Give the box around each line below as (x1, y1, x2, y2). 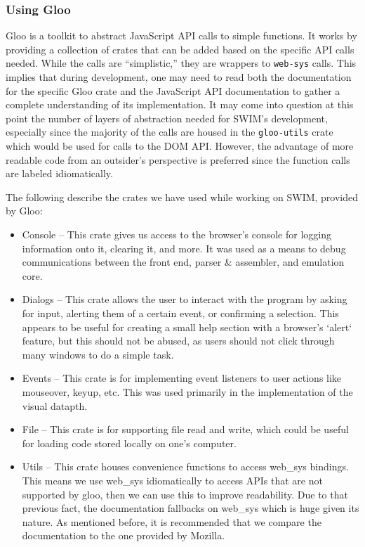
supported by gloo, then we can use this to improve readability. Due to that (22, 487, 348, 501)
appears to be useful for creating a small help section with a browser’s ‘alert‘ (22, 319, 352, 334)
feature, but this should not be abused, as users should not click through (22, 333, 335, 348)
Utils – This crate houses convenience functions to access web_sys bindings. (22, 459, 349, 474)
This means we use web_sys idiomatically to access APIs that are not (22, 472, 323, 487)
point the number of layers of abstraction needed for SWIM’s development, (6, 110, 328, 125)
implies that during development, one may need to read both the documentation (6, 70, 352, 84)
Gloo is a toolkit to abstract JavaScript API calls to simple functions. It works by (6, 28, 357, 43)
